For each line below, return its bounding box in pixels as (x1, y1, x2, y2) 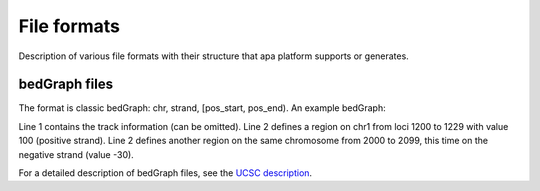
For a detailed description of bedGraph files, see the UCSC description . (18, 167, 313, 179)
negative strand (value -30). (18, 148, 134, 160)
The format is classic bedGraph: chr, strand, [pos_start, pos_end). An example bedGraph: (18, 102, 386, 114)
